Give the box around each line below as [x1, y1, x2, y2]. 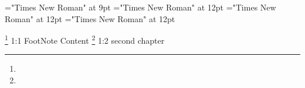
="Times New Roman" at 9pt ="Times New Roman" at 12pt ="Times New [5, 1, 276, 13]
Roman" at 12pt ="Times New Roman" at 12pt [5, 12, 175, 24]
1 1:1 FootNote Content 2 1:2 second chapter [5, 33, 165, 46]
